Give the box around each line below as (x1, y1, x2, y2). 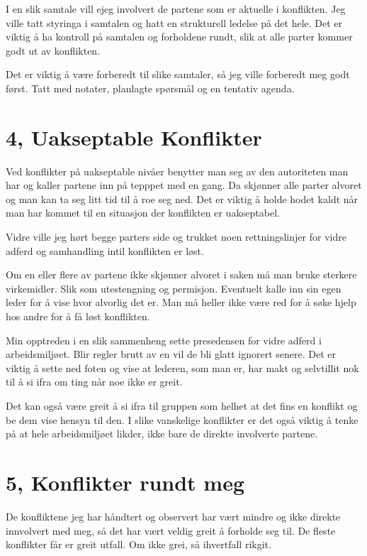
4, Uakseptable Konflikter (6, 122, 262, 151)
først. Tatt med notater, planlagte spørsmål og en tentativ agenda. (6, 80, 295, 95)
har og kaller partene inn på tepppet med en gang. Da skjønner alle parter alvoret (6, 178, 362, 192)
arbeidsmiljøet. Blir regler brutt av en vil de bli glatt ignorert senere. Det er (6, 347, 337, 361)
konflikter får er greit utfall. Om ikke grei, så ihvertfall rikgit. (6, 537, 271, 552)
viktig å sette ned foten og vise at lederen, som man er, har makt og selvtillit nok (6, 360, 359, 375)
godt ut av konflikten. (6, 43, 101, 58)
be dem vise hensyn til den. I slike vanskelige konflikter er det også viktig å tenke (6, 412, 358, 427)
